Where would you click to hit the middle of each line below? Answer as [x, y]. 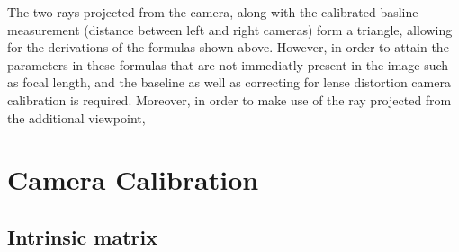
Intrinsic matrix [83, 236]
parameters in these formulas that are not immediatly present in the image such [228, 64]
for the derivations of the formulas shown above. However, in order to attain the [228, 47]
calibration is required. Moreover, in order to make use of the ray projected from [229, 99]
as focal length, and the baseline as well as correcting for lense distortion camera [229, 82]
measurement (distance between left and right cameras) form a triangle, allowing [230, 29]
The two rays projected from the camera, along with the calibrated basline [213, 12]
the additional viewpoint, [76, 117]
